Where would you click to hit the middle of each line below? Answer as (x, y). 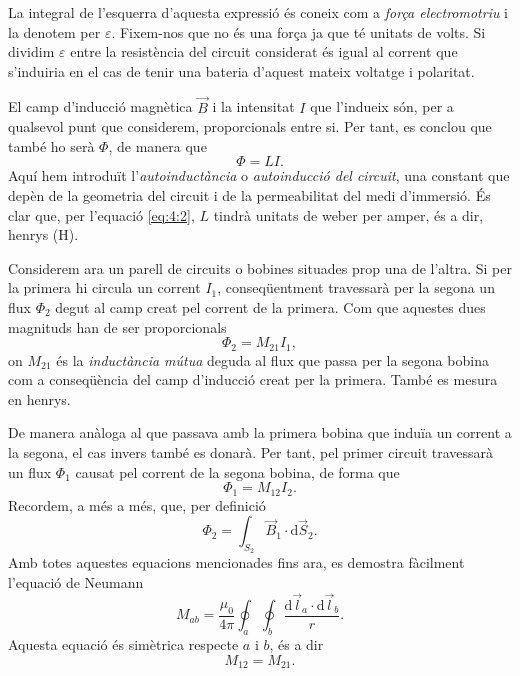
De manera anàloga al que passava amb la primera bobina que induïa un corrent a (260, 432)
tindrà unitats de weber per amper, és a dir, (348, 214)
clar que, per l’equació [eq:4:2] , (101, 214)
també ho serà (51, 145)
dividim (31, 51)
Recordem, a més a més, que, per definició (137, 504)
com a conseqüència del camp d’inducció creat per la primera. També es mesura (253, 379)
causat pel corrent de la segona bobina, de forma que (237, 471)
